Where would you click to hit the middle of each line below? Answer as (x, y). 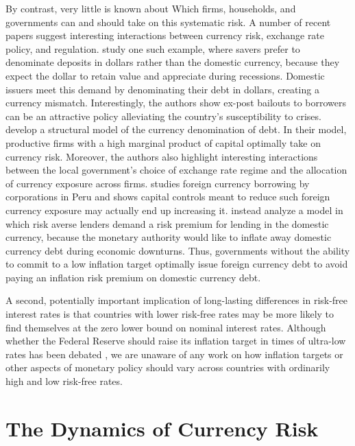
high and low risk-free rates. (64, 381)
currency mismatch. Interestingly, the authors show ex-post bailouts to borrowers (176, 103)
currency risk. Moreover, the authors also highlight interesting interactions (162, 156)
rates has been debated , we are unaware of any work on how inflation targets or (174, 354)
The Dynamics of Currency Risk (162, 428)
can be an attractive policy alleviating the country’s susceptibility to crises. (163, 116)
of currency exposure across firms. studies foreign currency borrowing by (158, 183)
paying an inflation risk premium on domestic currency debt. (133, 277)
